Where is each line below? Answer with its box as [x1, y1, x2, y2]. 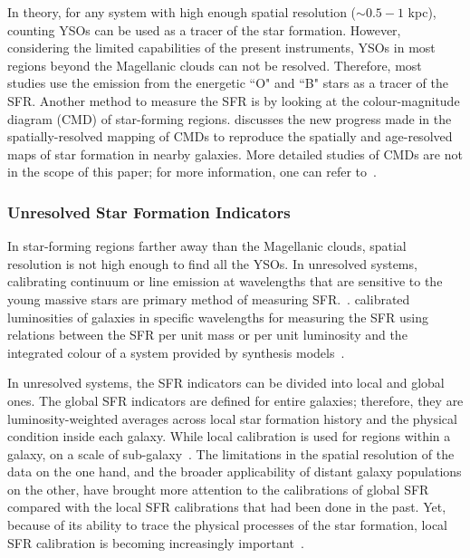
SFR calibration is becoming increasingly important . [7, 533, 304, 552]
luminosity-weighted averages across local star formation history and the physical [7, 409, 457, 428]
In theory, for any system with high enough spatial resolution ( [7, 3, 357, 21]
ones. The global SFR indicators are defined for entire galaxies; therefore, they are [7, 390, 464, 409]
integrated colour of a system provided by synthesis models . [7, 342, 345, 361]
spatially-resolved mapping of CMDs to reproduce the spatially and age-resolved [7, 127, 453, 146]
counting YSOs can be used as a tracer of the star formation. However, [7, 20, 401, 39]
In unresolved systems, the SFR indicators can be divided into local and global [7, 373, 445, 392]
